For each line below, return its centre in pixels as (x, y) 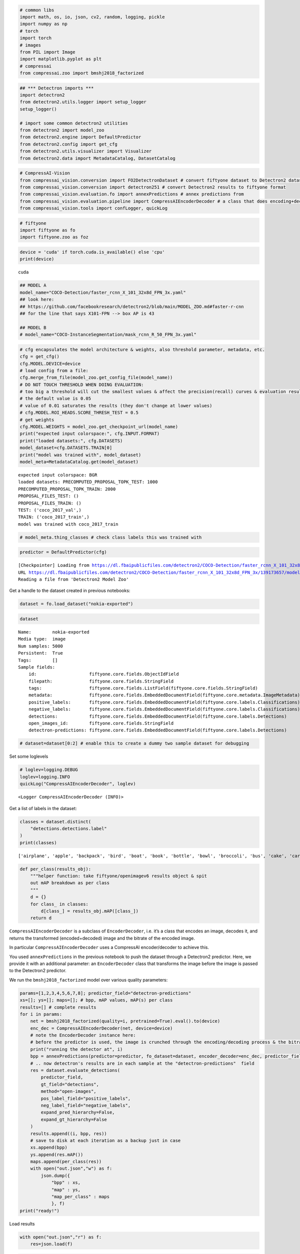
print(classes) (38, 842)
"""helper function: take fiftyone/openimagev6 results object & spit (119, 876)
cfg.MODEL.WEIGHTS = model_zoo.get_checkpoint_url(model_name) (99, 427)
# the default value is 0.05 (55, 399)
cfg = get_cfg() (40, 357)
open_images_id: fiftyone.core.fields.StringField (101, 723)
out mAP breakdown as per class (70, 883)
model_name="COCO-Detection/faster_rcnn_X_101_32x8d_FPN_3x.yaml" (103, 292)
